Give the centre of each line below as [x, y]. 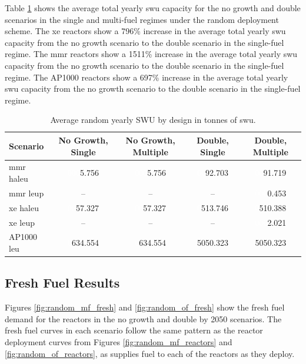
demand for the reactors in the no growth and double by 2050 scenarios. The [143, 318]
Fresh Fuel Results [62, 283]
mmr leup [26, 193]
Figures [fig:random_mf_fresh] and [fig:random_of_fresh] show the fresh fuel [145, 307]
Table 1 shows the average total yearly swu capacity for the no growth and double [153, 8]
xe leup [22, 222]
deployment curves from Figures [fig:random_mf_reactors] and [119, 342]
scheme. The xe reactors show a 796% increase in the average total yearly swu [145, 31]
